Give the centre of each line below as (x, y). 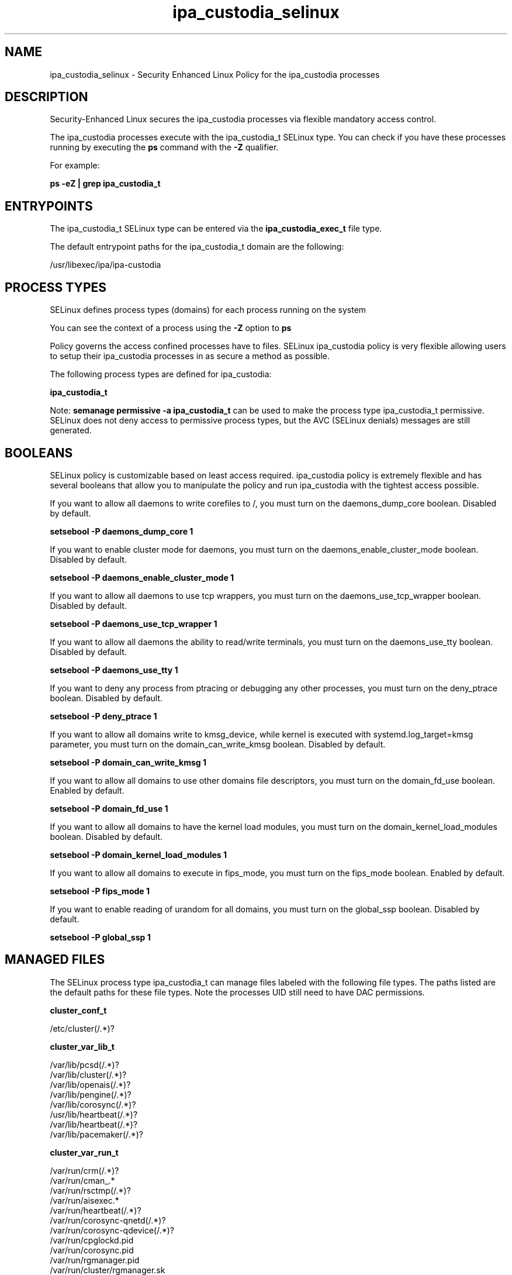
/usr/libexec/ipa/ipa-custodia (105, 265)
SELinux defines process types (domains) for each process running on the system (208, 310)
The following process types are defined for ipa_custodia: (161, 374)
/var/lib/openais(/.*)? (90, 1084)
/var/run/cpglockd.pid (92, 1240)
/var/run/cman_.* (82, 1180)
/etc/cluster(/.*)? (82, 1028)
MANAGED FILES (55, 960)
